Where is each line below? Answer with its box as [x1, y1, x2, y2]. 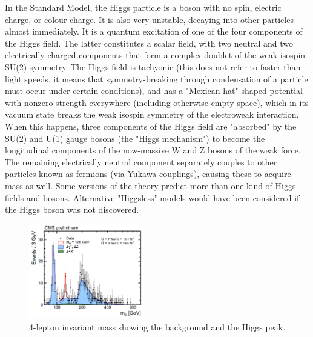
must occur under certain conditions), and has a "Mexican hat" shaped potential [5, 84, 303, 97]
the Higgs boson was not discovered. [5, 203, 139, 216]
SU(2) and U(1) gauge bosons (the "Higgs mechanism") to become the [5, 132, 265, 144]
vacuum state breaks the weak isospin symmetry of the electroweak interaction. [5, 108, 299, 121]
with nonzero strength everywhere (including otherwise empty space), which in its [5, 96, 309, 108]
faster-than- [260, 60, 303, 73]
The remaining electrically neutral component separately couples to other [5, 155, 277, 168]
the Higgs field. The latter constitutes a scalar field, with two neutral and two [5, 36, 294, 49]
